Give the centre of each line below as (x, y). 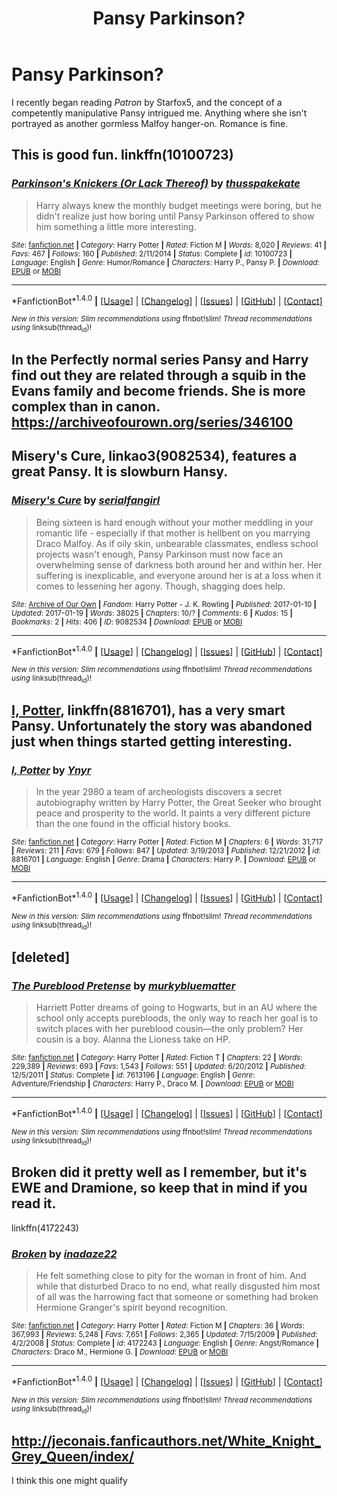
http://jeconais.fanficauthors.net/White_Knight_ (166, 1440)
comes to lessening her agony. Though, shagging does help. (160, 586)
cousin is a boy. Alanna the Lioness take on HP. (133, 1039)
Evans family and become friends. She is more (158, 391)
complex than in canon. (86, 406)
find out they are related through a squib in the (159, 375)
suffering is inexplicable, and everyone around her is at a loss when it (178, 575)
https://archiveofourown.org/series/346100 (152, 422)
